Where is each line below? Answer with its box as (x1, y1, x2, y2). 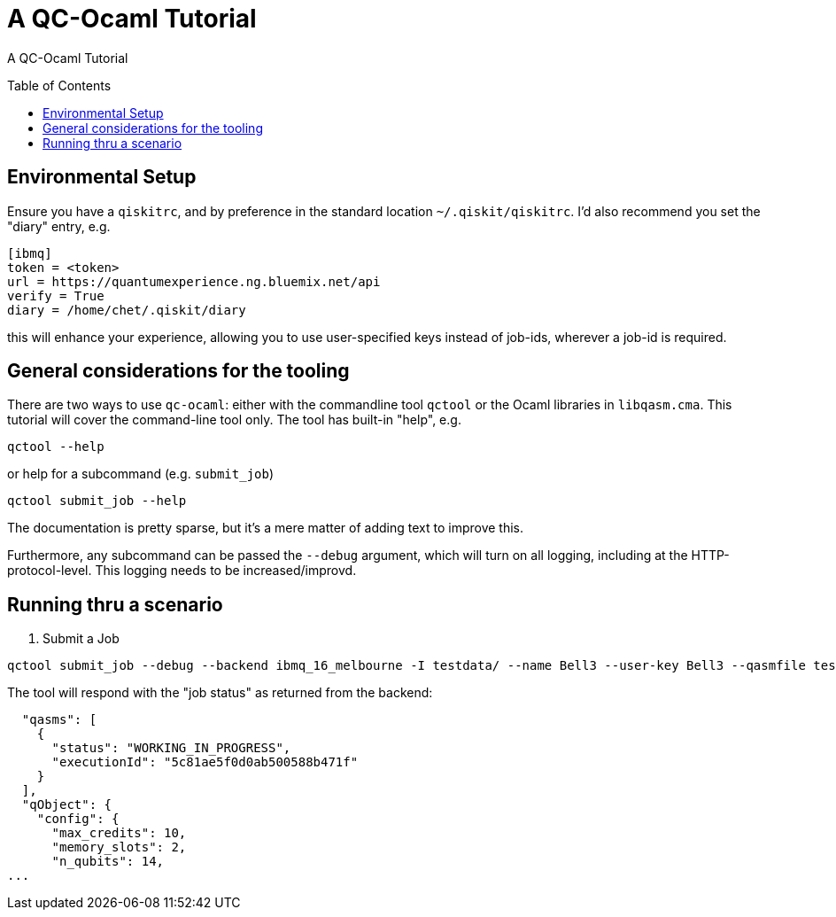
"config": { (36, 812, 120, 827)
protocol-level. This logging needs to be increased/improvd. (7, 563, 357, 579)
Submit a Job (43, 631, 120, 647)
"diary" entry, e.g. (7, 218, 111, 234)
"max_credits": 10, (51, 826, 187, 841)
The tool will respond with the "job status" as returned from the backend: (7, 685, 433, 701)
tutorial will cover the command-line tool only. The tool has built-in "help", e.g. (7, 412, 461, 428)
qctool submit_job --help (7, 493, 187, 509)
